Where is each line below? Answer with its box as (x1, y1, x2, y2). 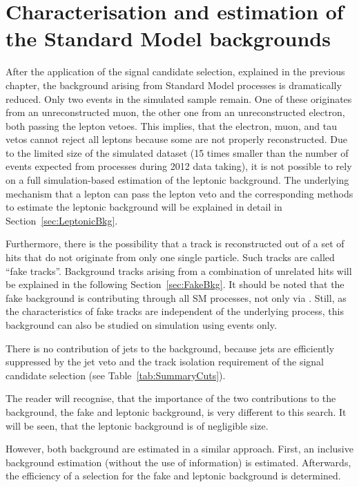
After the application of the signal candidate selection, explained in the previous (6, 64, 345, 79)
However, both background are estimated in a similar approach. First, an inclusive (6, 441, 353, 456)
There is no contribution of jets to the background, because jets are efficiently (6, 341, 335, 355)
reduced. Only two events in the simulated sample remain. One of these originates (6, 91, 352, 106)
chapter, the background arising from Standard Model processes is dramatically (6, 77, 342, 92)
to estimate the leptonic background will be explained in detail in (6, 200, 282, 214)
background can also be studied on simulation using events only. (6, 318, 277, 332)
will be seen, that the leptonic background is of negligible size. (6, 418, 269, 432)
